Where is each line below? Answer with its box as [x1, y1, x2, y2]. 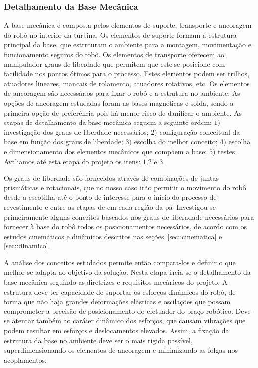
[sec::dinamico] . [4, 241, 50, 251]
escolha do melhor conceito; [134, 136, 218, 147]
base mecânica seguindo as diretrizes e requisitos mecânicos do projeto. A [4, 277, 228, 287]
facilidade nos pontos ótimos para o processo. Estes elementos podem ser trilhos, [4, 68, 250, 79]
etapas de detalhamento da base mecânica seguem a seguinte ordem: [4, 117, 212, 127]
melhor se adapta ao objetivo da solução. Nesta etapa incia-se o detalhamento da [4, 267, 251, 277]
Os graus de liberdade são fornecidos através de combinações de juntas [4, 173, 219, 183]
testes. [218, 146, 237, 156]
